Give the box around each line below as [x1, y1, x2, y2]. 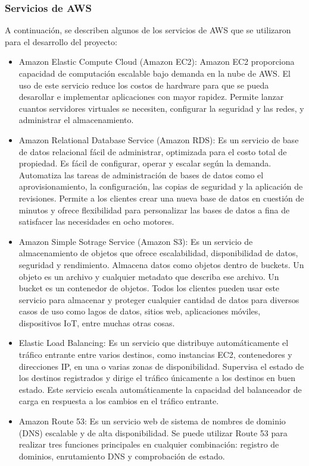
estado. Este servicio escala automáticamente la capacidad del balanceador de [18, 383, 302, 395]
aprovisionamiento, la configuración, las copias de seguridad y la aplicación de [18, 180, 303, 193]
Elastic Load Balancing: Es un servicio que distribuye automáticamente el [18, 336, 289, 349]
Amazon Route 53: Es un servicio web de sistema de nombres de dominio [18, 415, 286, 427]
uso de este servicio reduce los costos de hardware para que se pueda [18, 78, 269, 91]
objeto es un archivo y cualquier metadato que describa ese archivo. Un [18, 270, 279, 282]
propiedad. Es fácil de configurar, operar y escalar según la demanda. [18, 157, 271, 169]
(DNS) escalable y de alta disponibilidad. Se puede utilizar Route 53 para [18, 426, 288, 439]
